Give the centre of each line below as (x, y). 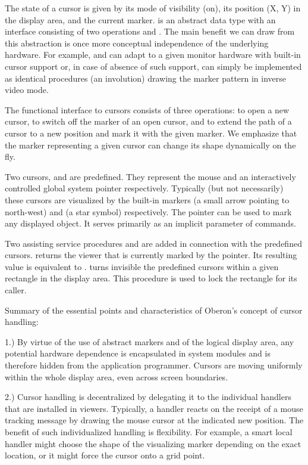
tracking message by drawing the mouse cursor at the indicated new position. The (154, 420)
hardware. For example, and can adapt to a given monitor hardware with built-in (153, 55)
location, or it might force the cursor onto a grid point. (105, 455)
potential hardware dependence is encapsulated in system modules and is (138, 353)
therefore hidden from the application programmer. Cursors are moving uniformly (154, 365)
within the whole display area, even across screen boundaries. (117, 376)
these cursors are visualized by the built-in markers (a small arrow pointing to (147, 199)
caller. (16, 290)
